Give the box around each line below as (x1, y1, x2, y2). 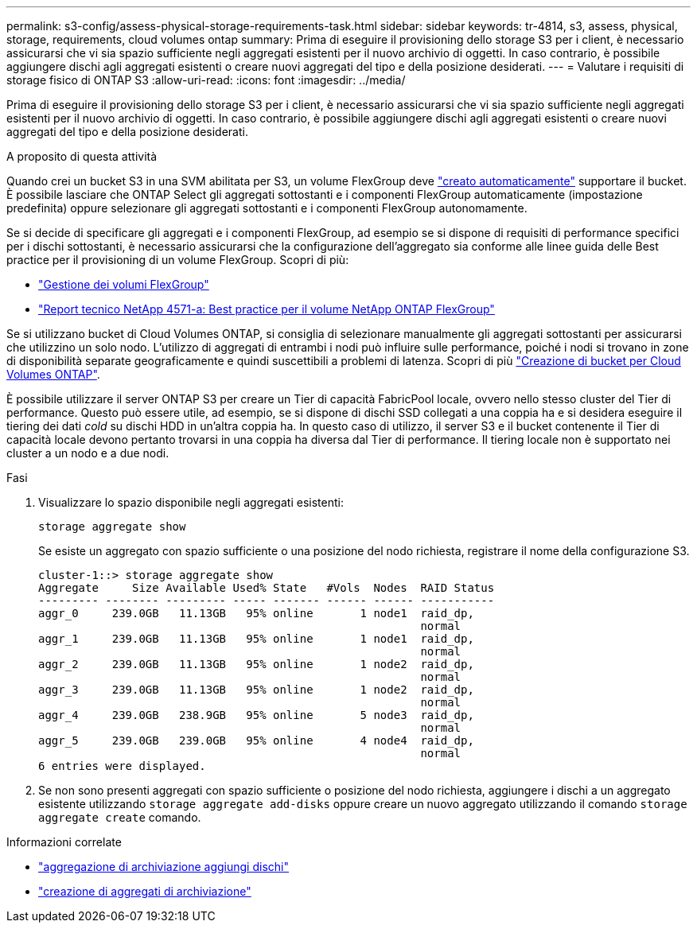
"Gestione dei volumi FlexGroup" (38, 278, 209, 291)
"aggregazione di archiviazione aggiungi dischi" (38, 860, 289, 873)
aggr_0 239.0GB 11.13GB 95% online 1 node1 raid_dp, (38, 607, 474, 620)
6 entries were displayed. (38, 760, 206, 772)
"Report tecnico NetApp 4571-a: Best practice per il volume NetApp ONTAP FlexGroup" (38, 302, 495, 316)
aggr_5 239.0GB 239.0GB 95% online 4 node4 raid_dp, (38, 734, 474, 747)
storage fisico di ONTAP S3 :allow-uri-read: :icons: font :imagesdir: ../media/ (6, 73, 406, 87)
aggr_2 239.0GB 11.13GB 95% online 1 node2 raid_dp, (38, 658, 474, 671)
